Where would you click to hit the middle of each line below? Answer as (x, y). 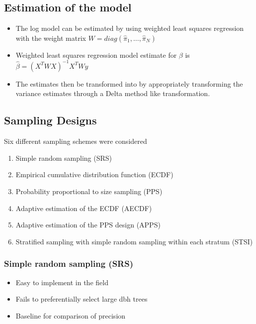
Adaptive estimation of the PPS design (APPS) (88, 225)
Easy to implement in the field (62, 282)
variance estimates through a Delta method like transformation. (113, 93)
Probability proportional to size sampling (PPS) (89, 191)
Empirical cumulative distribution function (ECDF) (94, 174)
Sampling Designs (50, 120)
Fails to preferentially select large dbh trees (82, 299)
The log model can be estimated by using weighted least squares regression (130, 28)
